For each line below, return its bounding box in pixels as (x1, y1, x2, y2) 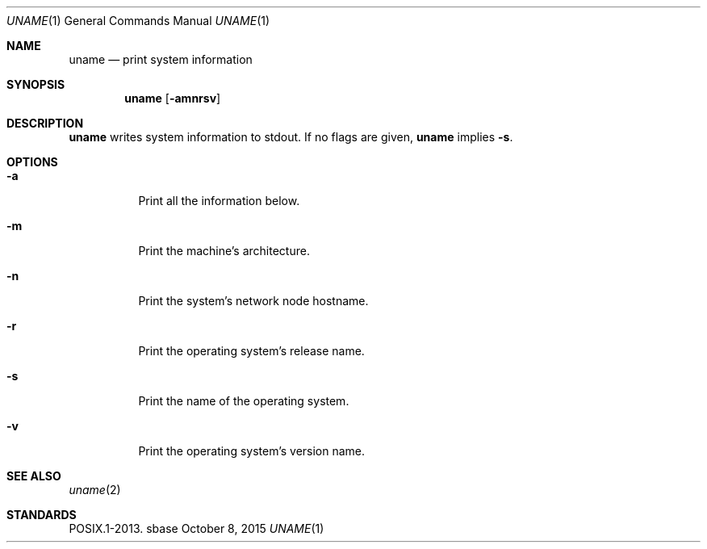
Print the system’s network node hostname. (138, 294, 369, 308)
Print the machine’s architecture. (138, 244, 310, 258)
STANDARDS (6, 508, 77, 522)
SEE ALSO (6, 469, 61, 483)
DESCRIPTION (6, 116, 84, 130)
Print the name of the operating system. (138, 394, 349, 408)
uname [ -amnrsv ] (124, 91, 221, 105)
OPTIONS (6, 155, 58, 169)
